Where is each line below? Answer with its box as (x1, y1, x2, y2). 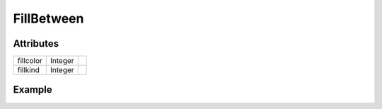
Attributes (13, 38, 59, 50)
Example (13, 84, 52, 96)
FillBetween (13, 11, 84, 26)
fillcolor (17, 56, 42, 66)
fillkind (17, 65, 40, 75)
